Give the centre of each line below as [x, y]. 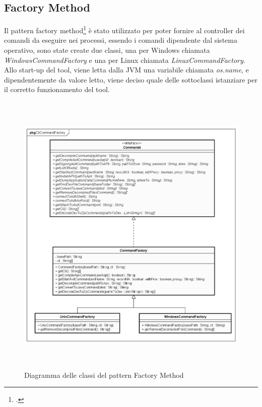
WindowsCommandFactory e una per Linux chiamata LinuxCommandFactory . [125, 60]
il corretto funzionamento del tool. [57, 89]
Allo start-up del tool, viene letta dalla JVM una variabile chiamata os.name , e [126, 70]
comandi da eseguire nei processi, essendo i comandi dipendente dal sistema [121, 40]
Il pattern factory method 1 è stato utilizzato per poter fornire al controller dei [124, 29]
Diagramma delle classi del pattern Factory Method [104, 375]
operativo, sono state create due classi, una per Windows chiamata [107, 50]
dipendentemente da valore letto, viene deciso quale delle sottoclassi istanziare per [131, 79]
